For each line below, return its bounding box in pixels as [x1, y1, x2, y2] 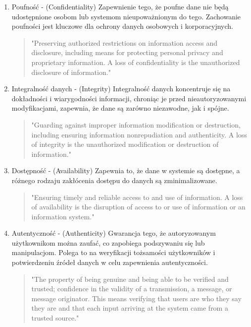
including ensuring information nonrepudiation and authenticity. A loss [31, 129, 247, 139]
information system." [31, 211, 95, 221]
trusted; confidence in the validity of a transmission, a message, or [31, 283, 232, 294]
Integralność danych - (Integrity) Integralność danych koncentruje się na [11, 83, 231, 94]
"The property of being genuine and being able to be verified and [31, 273, 229, 284]
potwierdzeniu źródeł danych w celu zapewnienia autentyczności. [11, 257, 208, 267]
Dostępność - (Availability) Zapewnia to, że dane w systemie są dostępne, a [11, 165, 240, 176]
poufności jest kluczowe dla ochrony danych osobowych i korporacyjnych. [11, 21, 233, 31]
